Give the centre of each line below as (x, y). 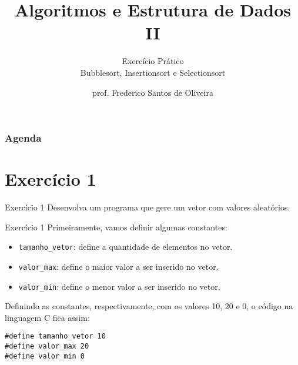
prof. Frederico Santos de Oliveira (153, 92)
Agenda (23, 138)
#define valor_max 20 (47, 346)
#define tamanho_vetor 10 (55, 336)
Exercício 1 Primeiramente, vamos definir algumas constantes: (116, 227)
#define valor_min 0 (45, 356)
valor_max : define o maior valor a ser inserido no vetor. (118, 266)
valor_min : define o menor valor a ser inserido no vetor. (119, 286)
